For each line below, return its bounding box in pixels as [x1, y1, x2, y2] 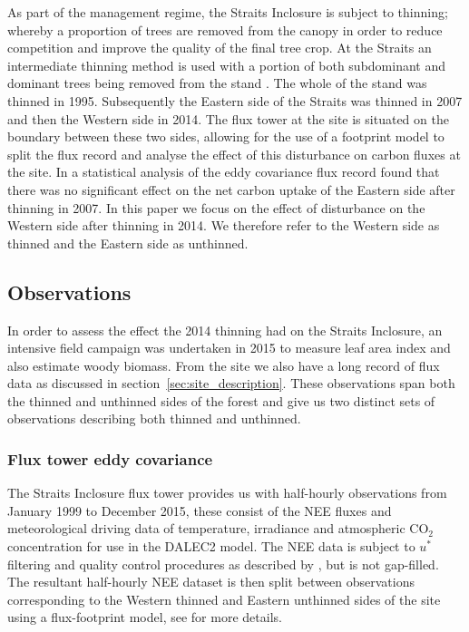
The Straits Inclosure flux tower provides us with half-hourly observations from [7, 483, 447, 502]
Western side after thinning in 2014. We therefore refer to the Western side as [7, 216, 440, 235]
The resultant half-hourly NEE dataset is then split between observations [7, 572, 415, 591]
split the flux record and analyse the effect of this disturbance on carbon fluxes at [7, 144, 461, 163]
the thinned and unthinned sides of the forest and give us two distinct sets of [7, 391, 435, 410]
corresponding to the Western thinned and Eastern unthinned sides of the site [7, 589, 441, 608]
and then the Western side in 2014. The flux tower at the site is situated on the [7, 109, 449, 128]
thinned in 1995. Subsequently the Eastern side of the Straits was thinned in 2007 [7, 91, 463, 110]
